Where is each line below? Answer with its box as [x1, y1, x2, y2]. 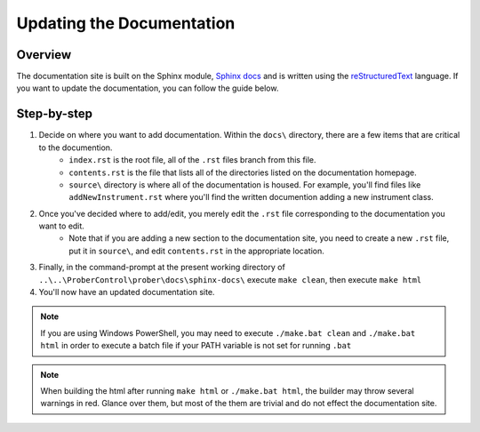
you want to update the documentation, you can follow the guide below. [16, 83, 279, 93]
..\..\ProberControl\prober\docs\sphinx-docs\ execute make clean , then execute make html [38, 274, 422, 284]
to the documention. [38, 142, 113, 153]
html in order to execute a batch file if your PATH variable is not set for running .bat [40, 340, 352, 351]
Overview [16, 47, 72, 62]
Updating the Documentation [16, 13, 236, 33]
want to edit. [38, 220, 84, 231]
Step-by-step [16, 107, 93, 122]
